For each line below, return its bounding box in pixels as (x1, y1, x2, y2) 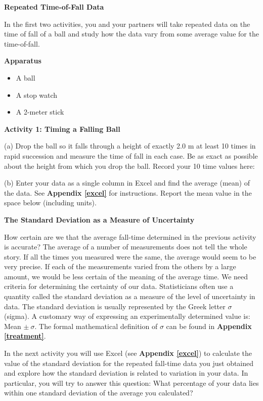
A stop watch (16, 89, 58, 100)
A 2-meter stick (16, 106, 64, 117)
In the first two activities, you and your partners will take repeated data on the (4, 18, 250, 29)
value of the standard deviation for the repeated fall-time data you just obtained (4, 357, 254, 368)
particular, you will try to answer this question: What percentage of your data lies (4, 377, 259, 388)
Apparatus (4, 55, 41, 66)
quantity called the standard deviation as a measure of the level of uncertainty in (4, 291, 255, 302)
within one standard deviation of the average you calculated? (4, 387, 193, 398)
